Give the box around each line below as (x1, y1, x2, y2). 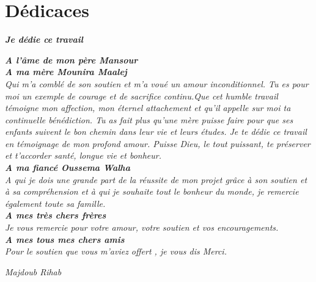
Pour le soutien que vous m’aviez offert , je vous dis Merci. (5, 245, 227, 258)
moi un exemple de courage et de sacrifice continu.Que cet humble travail (5, 89, 278, 102)
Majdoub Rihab (5, 265, 62, 278)
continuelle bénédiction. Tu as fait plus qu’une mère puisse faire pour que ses (5, 113, 293, 126)
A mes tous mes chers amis (5, 233, 125, 245)
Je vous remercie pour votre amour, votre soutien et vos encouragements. (5, 221, 279, 234)
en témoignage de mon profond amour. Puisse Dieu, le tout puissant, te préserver (5, 137, 310, 150)
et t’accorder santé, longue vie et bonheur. (5, 149, 162, 162)
